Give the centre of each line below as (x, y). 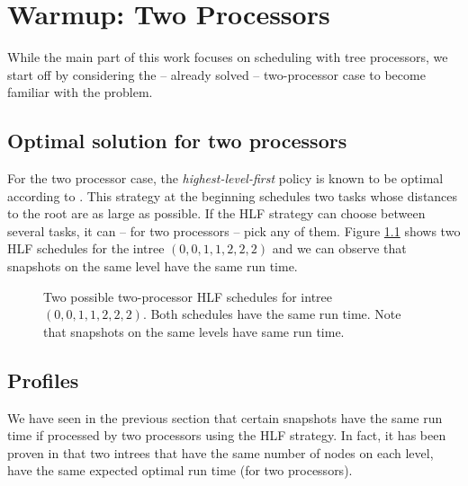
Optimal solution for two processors (177, 141)
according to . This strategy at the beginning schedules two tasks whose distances (233, 195)
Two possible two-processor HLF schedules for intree (188, 296)
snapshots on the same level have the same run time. (153, 266)
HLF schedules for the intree (86, 248)
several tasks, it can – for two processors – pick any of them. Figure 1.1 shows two (234, 230)
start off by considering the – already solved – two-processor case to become (216, 74)
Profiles (43, 380)
